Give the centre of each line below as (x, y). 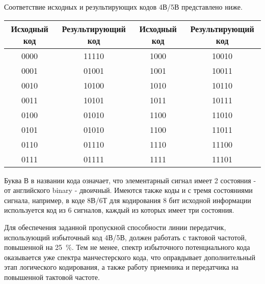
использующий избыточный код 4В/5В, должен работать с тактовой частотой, (125, 237)
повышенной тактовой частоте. (52, 277)
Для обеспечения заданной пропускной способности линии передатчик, (115, 227)
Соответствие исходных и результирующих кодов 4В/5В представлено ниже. (123, 7)
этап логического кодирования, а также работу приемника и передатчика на (122, 267)
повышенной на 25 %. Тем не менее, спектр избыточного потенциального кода (127, 247)
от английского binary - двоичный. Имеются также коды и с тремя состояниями (128, 190)
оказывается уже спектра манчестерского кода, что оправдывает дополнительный (130, 257)
